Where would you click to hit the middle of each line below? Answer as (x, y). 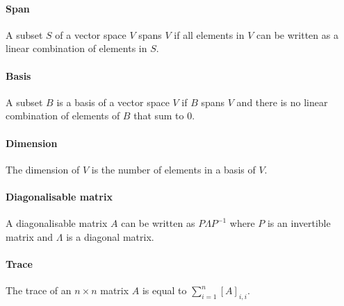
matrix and (30, 236)
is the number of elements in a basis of (173, 169)
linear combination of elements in (76, 48)
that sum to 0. (164, 116)
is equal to (164, 290)
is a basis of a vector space (113, 102)
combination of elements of (63, 116)
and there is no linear (282, 102)
